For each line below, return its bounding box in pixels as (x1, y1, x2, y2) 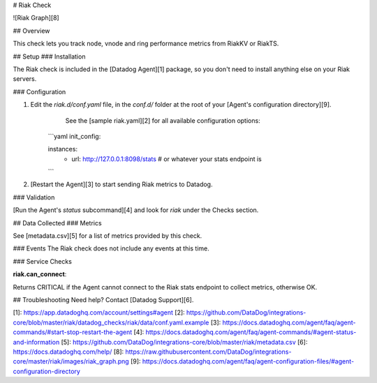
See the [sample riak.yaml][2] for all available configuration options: (65, 116, 261, 125)
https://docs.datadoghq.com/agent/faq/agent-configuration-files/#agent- (142, 357, 355, 366)
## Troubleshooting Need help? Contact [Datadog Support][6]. (13, 295, 194, 303)
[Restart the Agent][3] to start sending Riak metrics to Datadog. (30, 180, 213, 188)
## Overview (13, 27, 50, 35)
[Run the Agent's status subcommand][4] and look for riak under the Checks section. (13, 206, 259, 214)
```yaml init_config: (47, 132, 101, 140)
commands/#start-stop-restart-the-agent (13, 328, 133, 336)
